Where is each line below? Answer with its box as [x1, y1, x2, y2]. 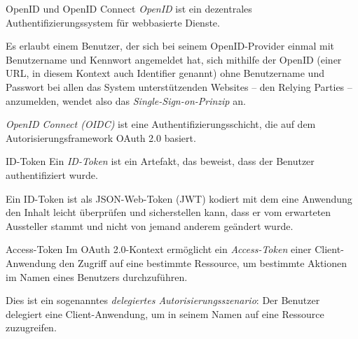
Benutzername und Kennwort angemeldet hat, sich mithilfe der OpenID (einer [6, 52, 342, 66]
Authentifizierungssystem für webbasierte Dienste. [6, 15, 220, 29]
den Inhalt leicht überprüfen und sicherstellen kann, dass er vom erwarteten [6, 205, 331, 219]
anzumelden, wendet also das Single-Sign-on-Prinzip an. [6, 93, 246, 108]
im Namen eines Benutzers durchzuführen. [6, 269, 188, 284]
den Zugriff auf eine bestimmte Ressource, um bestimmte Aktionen [59, 255, 347, 270]
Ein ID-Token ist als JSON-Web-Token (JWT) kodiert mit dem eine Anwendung [6, 191, 352, 205]
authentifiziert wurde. [6, 167, 98, 182]
